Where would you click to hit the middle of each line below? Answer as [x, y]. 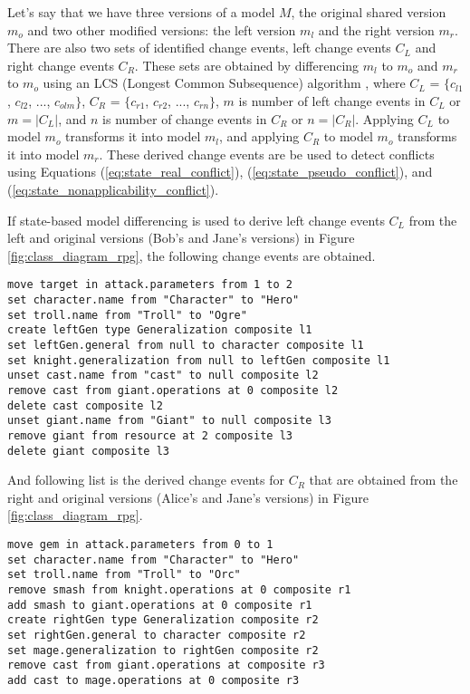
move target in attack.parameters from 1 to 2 [150, 285]
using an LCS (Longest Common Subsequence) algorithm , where [224, 83]
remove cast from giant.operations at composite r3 [166, 665]
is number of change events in [185, 118]
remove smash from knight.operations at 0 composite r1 [179, 589]
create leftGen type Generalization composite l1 [160, 330]
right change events [61, 65]
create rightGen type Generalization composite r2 [163, 620]
